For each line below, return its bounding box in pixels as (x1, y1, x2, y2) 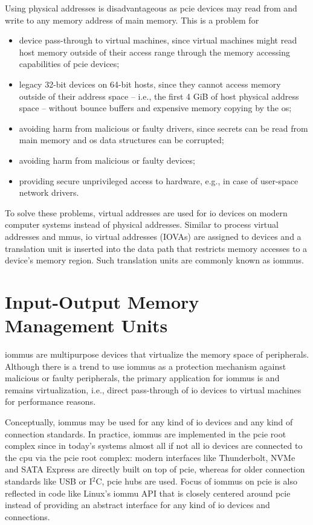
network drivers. (19, 186, 79, 199)
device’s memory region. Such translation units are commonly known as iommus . (5, 254, 304, 266)
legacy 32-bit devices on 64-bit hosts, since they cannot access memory (19, 77, 281, 90)
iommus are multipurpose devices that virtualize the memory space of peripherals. (5, 348, 309, 360)
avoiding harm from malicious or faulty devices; (19, 153, 195, 166)
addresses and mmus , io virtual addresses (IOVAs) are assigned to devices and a (5, 230, 302, 242)
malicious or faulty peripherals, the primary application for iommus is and (5, 372, 280, 384)
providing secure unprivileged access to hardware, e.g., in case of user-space (19, 174, 298, 187)
